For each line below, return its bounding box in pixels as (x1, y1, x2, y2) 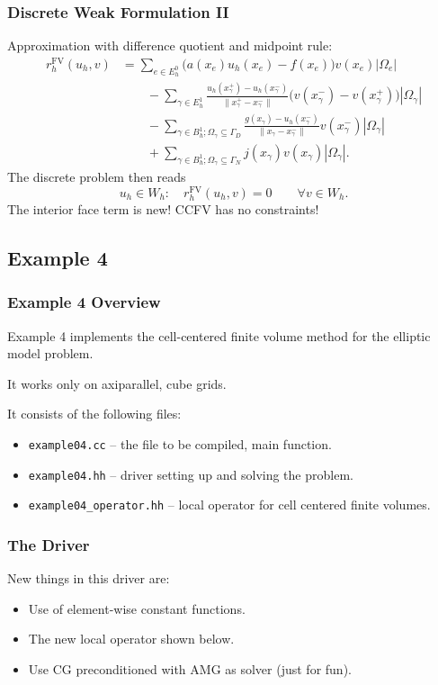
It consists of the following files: (7, 404, 182, 423)
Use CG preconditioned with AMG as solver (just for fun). (28, 659, 352, 678)
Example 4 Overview (7, 291, 161, 313)
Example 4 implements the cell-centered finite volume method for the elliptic (7, 326, 431, 345)
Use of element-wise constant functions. (28, 599, 246, 617)
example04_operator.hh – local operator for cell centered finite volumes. (28, 495, 431, 514)
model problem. (7, 344, 94, 363)
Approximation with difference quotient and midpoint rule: (7, 36, 333, 55)
